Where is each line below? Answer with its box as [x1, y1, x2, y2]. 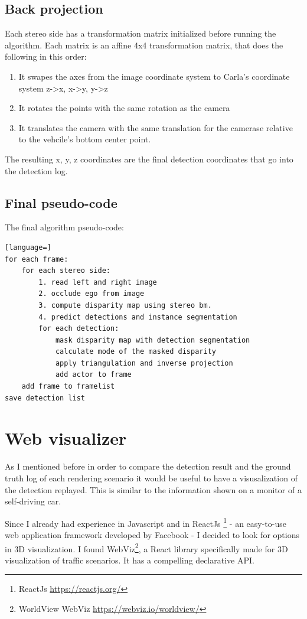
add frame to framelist [21, 382, 115, 391]
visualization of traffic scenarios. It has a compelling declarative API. [5, 553, 254, 566]
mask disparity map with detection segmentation [55, 335, 250, 344]
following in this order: [5, 50, 87, 63]
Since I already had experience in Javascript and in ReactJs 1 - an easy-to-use [5, 515, 286, 529]
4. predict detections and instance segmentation [38, 312, 237, 321]
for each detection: [38, 324, 119, 333]
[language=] [5, 243, 51, 252]
